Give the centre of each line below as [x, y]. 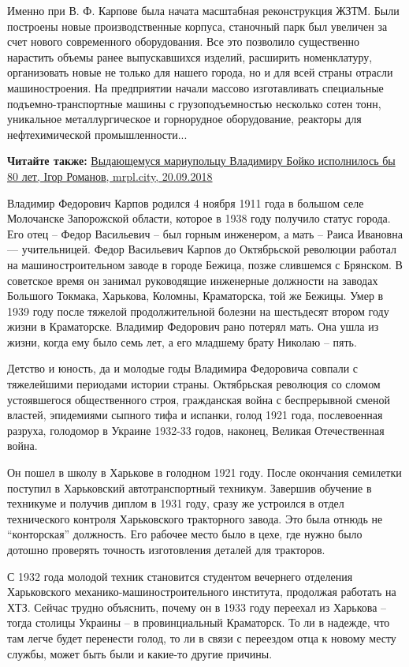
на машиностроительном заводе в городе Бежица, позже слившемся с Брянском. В [205, 264]
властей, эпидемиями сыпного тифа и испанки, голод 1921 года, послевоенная [195, 415]
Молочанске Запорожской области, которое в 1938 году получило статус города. [199, 218]
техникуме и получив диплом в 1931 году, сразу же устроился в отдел [176, 503]
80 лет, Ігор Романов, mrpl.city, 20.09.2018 [110, 176]
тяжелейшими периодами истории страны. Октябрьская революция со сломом [194, 384]
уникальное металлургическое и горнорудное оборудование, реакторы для [184, 119]
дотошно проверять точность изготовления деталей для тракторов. [166, 549]
